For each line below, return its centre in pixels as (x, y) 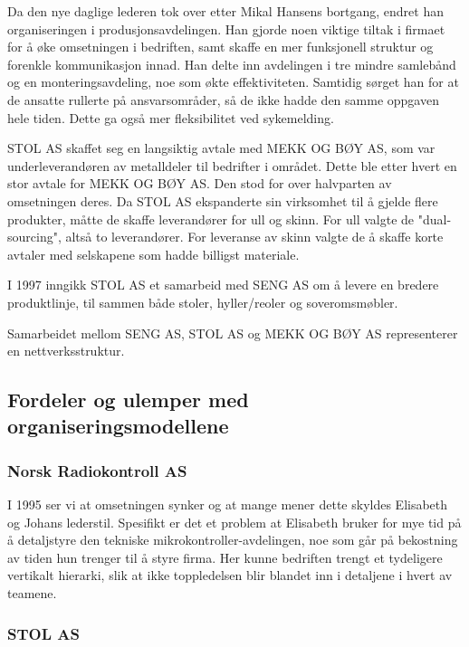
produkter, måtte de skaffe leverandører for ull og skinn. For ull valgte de (211, 219)
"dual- (435, 219)
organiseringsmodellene (118, 426)
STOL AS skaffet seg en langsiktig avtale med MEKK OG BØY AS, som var (221, 148)
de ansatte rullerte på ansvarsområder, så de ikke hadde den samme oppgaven (223, 99)
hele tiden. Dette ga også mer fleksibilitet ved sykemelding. (171, 117)
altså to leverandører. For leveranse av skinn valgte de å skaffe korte (254, 237)
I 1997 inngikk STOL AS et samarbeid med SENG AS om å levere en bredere (223, 285)
